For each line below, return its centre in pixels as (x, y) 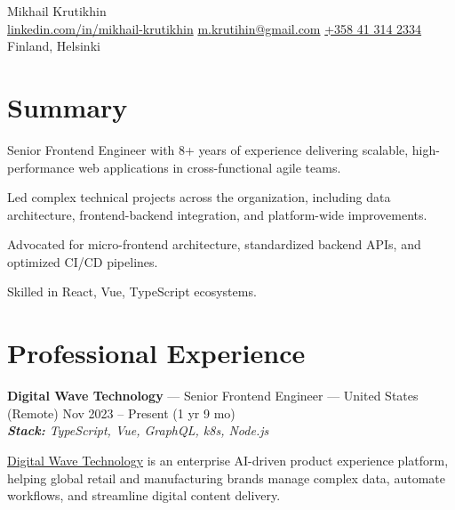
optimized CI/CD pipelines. (83, 261)
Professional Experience (156, 353)
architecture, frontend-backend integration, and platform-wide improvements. (217, 214)
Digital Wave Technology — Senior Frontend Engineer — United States (213, 396)
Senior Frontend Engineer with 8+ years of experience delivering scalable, (208, 149)
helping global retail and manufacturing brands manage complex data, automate (226, 478)
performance (41, 167)
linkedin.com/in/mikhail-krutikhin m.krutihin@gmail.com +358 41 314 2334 (215, 28)
